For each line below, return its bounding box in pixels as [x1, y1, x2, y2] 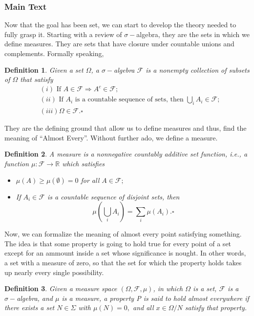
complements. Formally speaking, [4, 48, 104, 58]
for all [81, 175, 100, 185]
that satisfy [20, 74, 53, 84]
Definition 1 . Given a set [4, 64, 84, 75]
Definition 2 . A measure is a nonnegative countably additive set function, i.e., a [4, 149, 248, 159]
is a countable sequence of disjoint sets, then [47, 191, 180, 201]
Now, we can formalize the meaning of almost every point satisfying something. [4, 229, 242, 239]
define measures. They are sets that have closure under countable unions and [4, 39, 234, 49]
